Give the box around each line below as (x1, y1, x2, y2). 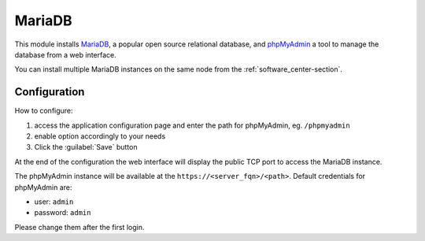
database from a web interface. (14, 50, 117, 59)
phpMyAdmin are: (14, 182, 72, 192)
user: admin (34, 197, 74, 206)
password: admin (34, 208, 91, 217)
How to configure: (14, 106, 74, 116)
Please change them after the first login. (14, 222, 145, 232)
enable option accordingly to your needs (34, 132, 166, 141)
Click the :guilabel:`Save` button (34, 143, 138, 152)
